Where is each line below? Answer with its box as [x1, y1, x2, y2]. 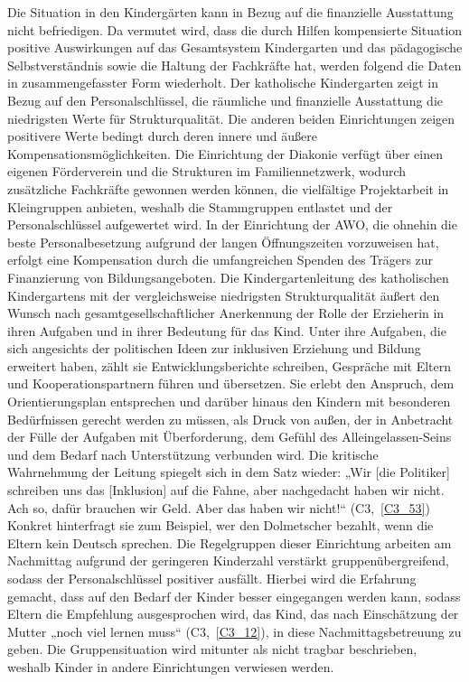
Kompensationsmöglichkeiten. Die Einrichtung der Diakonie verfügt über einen [7, 144, 443, 163]
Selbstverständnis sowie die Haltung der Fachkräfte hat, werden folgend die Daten [7, 55, 462, 74]
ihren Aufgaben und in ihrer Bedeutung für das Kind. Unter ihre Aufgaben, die [7, 321, 446, 340]
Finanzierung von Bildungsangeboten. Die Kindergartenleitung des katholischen [7, 267, 449, 286]
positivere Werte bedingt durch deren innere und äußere [7, 126, 317, 145]
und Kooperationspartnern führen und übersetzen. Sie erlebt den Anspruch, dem [7, 374, 455, 393]
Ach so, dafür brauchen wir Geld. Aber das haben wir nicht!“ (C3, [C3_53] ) [7, 498, 430, 517]
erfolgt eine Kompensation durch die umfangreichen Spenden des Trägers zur [7, 250, 434, 269]
